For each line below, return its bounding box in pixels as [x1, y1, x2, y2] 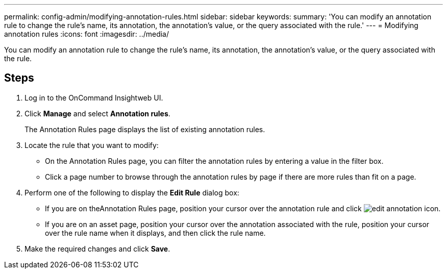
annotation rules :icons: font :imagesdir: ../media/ [4, 30, 169, 38]
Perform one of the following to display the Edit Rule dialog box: [24, 188, 239, 197]
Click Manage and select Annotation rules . [24, 109, 170, 118]
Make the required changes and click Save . [24, 244, 170, 253]
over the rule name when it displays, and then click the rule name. [45, 228, 266, 237]
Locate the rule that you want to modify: [24, 140, 159, 150]
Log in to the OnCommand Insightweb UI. [24, 93, 163, 102]
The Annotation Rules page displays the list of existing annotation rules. [24, 125, 265, 134]
